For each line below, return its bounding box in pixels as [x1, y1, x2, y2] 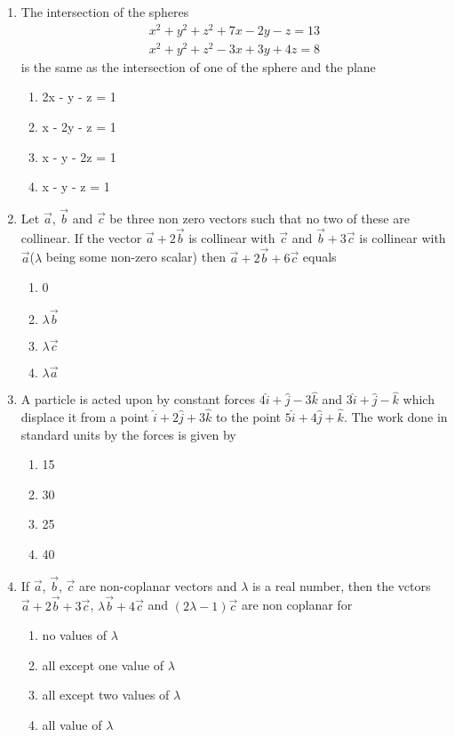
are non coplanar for [241, 595, 353, 614]
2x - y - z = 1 [42, 87, 116, 106]
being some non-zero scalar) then [45, 247, 226, 266]
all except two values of [42, 685, 170, 704]
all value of [42, 716, 102, 734]
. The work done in [343, 408, 448, 426]
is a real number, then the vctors [251, 576, 431, 595]
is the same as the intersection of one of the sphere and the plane [20, 57, 376, 76]
